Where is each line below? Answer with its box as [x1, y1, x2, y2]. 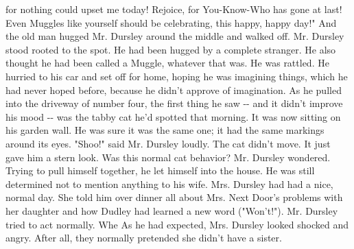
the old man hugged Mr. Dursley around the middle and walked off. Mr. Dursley [5, 29, 344, 43]
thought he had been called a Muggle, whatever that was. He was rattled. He [5, 56, 329, 70]
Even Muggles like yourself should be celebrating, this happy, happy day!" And [5, 15, 337, 29]
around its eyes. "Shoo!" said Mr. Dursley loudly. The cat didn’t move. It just [5, 136, 331, 150]
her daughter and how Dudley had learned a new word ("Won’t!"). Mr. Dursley [5, 203, 338, 217]
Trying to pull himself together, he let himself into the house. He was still [5, 163, 315, 178]
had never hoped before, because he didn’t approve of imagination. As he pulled [5, 82, 342, 97]
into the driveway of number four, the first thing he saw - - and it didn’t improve [5, 96, 343, 110]
